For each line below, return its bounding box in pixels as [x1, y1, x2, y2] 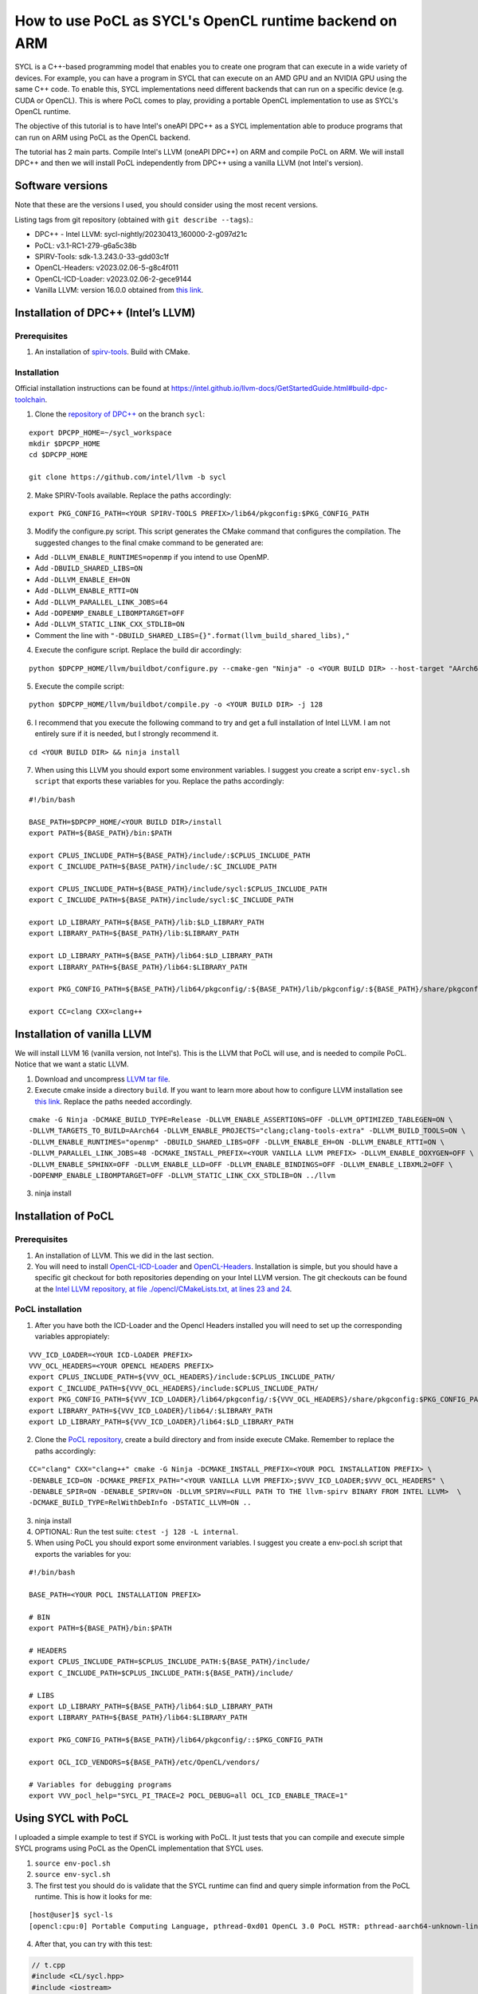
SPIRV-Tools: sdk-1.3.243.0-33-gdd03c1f [34, 251, 170, 261]
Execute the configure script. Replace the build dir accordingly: [34, 645, 242, 655]
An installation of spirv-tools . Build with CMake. [34, 347, 190, 357]
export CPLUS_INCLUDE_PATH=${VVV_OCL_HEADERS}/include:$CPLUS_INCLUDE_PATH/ [29, 1373, 336, 1381]
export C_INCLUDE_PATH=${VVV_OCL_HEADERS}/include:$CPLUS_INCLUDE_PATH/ [29, 1384, 319, 1393]
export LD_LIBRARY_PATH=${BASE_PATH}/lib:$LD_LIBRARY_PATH [29, 918, 264, 927]
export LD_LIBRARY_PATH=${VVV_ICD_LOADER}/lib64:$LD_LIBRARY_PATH [29, 1417, 294, 1426]
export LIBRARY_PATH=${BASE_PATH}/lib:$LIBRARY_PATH [29, 929, 239, 938]
